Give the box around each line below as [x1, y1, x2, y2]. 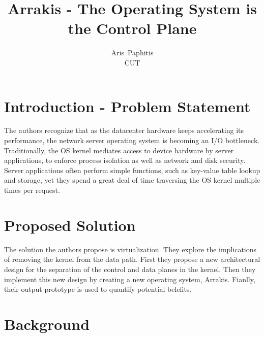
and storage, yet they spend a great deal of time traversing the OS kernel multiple [4, 175, 260, 185]
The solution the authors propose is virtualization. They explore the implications [4, 244, 257, 254]
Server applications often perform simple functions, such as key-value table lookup [4, 164, 260, 175]
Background [4, 313, 90, 334]
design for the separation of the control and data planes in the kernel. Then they [4, 263, 256, 274]
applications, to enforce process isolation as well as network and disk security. [4, 155, 246, 165]
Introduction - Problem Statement [4, 95, 251, 116]
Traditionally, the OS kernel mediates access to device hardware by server [4, 145, 234, 155]
